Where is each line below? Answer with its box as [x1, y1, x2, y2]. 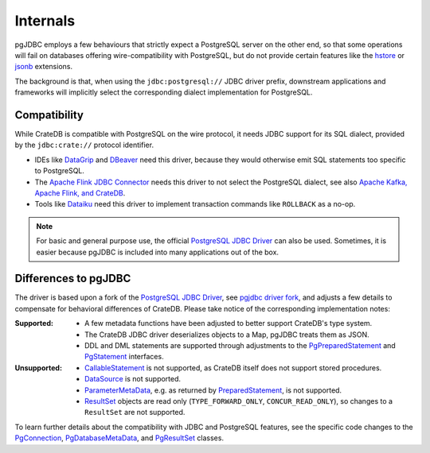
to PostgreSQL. [34, 166, 85, 176]
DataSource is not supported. [84, 374, 182, 384]
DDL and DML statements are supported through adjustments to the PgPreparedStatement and [84, 341, 396, 350]
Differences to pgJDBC [14, 272, 131, 285]
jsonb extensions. [14, 62, 73, 72]
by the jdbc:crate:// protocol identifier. [14, 140, 154, 150]
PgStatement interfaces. [84, 352, 164, 362]
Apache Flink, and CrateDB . [34, 188, 126, 198]
